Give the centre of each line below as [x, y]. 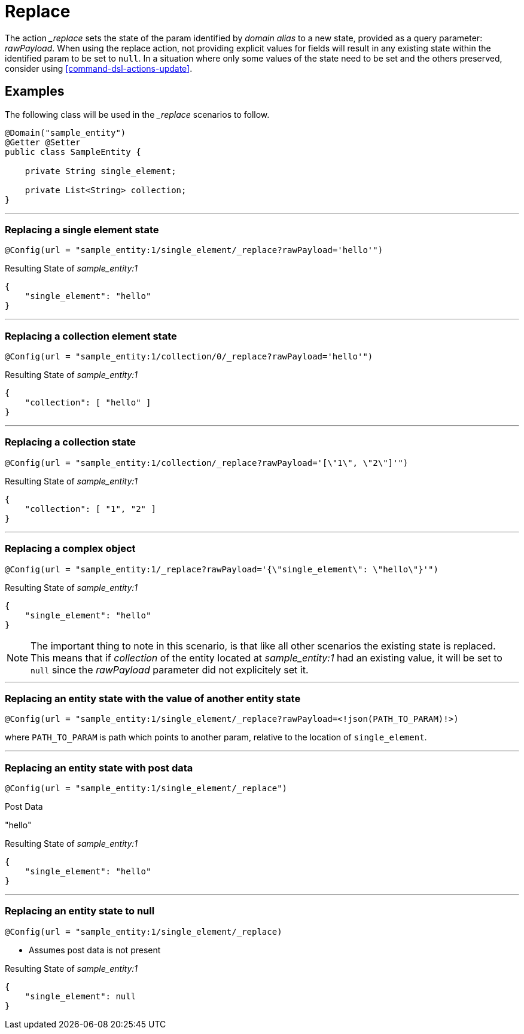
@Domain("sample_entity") [65, 132]
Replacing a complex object [70, 549]
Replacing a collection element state [91, 336]
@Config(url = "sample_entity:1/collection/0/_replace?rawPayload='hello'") [189, 357]
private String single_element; [100, 171]
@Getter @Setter [43, 142]
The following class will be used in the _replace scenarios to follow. [137, 114]
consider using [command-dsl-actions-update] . [99, 68]
